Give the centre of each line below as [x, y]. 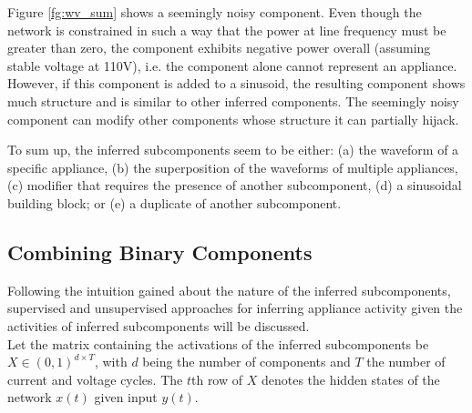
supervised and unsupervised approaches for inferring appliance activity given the [235, 308]
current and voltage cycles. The [95, 379]
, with [111, 362]
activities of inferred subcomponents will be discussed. [159, 325]
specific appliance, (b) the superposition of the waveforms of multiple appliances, [233, 167]
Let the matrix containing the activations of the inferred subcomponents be [218, 343]
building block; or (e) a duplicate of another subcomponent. [174, 202]
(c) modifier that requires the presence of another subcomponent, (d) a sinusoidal [235, 185]
